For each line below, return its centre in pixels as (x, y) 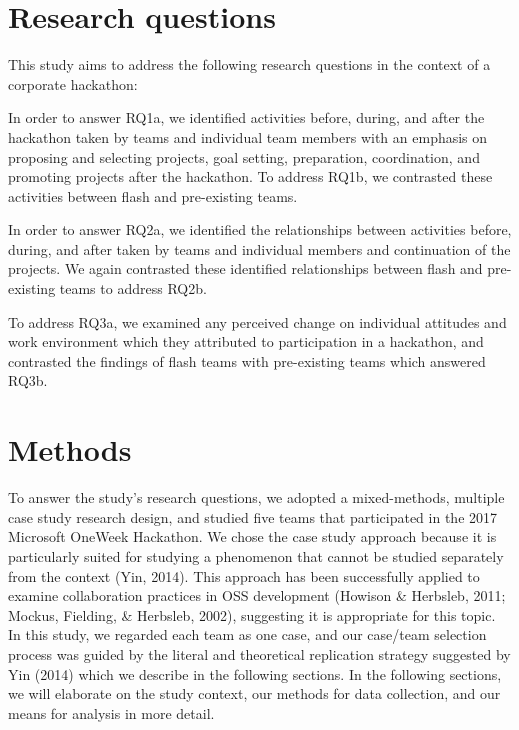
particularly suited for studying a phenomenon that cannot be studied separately (256, 555)
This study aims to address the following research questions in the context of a (249, 64)
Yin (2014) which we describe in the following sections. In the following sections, (255, 673)
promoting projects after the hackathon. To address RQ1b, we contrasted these (250, 176)
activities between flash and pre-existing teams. (153, 195)
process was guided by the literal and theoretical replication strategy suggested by (259, 653)
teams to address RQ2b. (133, 288)
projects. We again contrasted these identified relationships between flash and (245, 268)
